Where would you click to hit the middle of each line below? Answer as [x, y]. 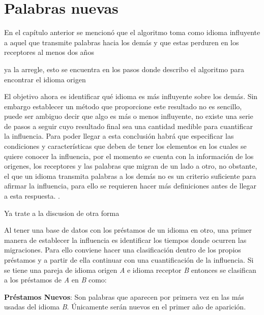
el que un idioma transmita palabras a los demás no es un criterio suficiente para [130, 176]
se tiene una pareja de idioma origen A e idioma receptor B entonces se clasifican [130, 270]
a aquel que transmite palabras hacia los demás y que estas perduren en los [122, 42]
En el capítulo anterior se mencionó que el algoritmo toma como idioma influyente [132, 32]
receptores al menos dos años [49, 52]
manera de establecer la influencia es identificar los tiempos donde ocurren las [125, 240]
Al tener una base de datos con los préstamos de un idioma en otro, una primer [128, 230]
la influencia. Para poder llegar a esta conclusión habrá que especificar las [119, 136]
